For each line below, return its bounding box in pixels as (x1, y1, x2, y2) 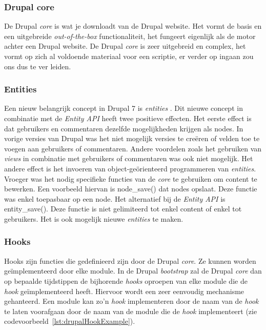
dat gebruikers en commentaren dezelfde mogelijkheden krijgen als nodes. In (4, 123, 243, 133)
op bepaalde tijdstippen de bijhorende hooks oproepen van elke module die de (4, 275, 248, 286)
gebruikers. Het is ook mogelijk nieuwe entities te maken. (4, 213, 183, 224)
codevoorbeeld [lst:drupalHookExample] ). (4, 316, 135, 326)
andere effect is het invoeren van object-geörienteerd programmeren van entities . (4, 163, 256, 173)
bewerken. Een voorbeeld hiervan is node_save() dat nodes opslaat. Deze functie (4, 183, 257, 194)
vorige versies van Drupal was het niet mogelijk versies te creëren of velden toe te (4, 133, 260, 144)
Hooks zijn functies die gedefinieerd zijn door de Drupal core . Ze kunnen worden (4, 255, 256, 266)
